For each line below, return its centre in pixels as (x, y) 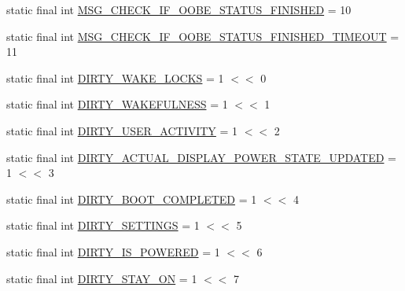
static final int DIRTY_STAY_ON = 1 (102, 278)
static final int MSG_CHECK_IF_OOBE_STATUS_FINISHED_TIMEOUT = (203, 36)
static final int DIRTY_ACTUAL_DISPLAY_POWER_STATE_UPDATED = (201, 157)
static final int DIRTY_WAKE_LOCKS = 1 (115, 77)
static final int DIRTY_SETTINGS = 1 (103, 225)
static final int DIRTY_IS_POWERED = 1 (113, 251)
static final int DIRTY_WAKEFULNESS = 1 (117, 104)
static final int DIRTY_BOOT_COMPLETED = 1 (132, 199)
